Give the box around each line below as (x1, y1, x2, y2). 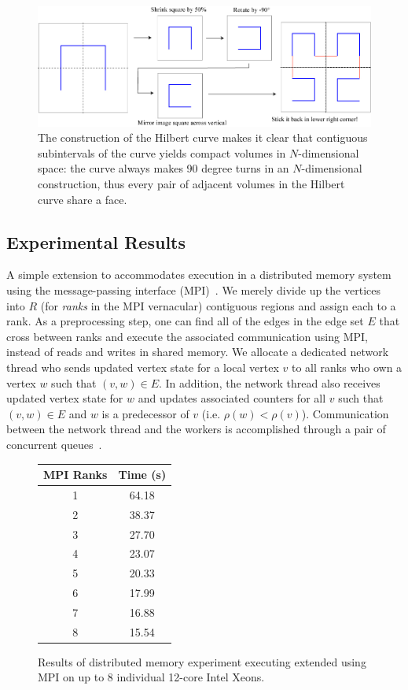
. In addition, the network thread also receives (159, 374, 380, 391)
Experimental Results (6, 229, 186, 254)
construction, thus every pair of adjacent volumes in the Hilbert (38, 176, 345, 192)
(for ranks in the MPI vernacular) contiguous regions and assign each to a (40, 297, 396, 313)
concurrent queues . (6, 436, 102, 452)
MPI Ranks (43, 466, 108, 483)
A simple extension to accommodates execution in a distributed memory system (6, 266, 391, 283)
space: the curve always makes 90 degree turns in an (38, 160, 289, 176)
